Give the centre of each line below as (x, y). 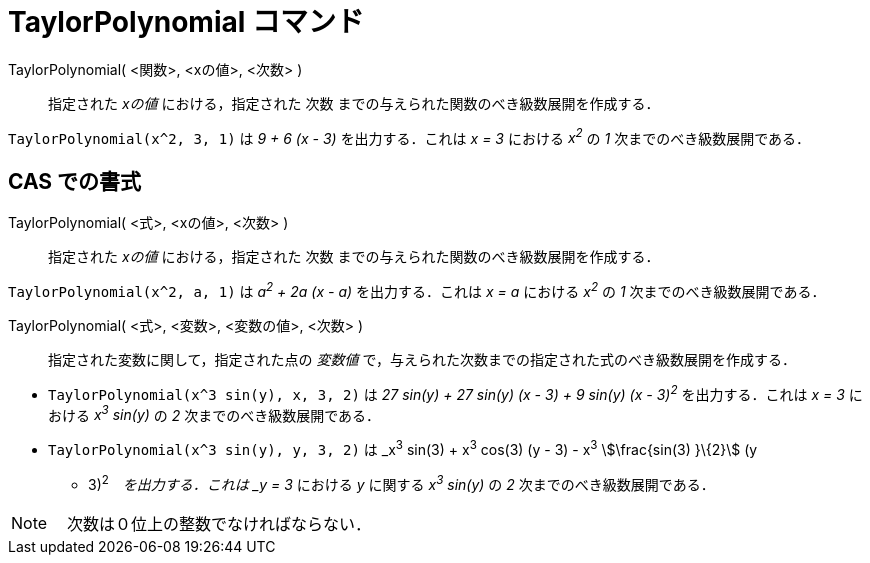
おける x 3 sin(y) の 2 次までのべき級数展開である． (214, 413)
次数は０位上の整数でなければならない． (219, 523)
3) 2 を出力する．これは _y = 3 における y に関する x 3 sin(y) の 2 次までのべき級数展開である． (401, 482)
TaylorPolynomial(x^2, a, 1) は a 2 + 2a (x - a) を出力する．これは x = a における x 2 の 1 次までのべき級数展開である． (417, 290)
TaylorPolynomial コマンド (186, 22)
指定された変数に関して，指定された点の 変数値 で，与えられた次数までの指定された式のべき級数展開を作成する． (422, 359)
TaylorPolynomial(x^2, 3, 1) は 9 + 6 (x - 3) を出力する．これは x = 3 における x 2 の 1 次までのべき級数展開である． (409, 136)
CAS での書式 (75, 181)
